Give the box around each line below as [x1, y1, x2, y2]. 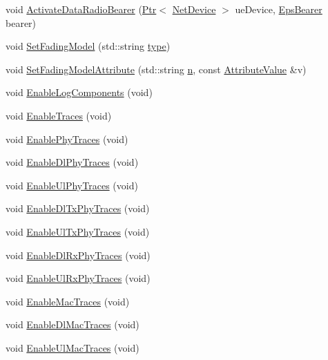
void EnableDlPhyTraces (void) [6, 155, 139, 169]
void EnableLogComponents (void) [6, 85, 153, 100]
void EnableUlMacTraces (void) [6, 340, 139, 354]
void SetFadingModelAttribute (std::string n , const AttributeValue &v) [6, 61, 307, 76]
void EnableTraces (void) [6, 108, 112, 122]
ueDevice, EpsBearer [235, 2, 322, 16]
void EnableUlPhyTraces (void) [6, 178, 138, 192]
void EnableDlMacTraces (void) [6, 317, 139, 332]
